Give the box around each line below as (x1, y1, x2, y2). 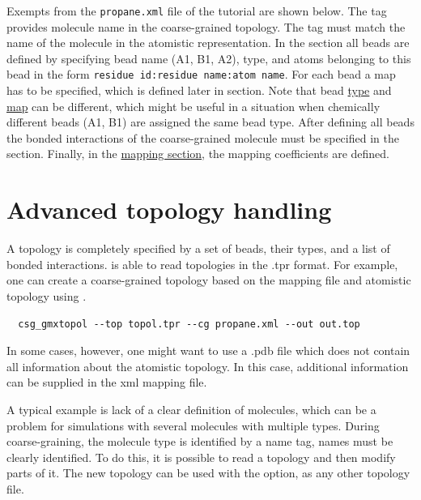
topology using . (6, 287, 87, 304)
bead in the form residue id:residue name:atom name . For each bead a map (6, 66, 396, 83)
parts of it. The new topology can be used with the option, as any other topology (6, 464, 410, 481)
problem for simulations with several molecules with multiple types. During (6, 417, 380, 434)
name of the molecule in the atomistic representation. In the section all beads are (6, 34, 410, 51)
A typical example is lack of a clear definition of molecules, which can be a (6, 400, 376, 417)
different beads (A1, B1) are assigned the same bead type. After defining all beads (6, 113, 415, 130)
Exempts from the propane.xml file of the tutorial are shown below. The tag (6, 2, 387, 19)
